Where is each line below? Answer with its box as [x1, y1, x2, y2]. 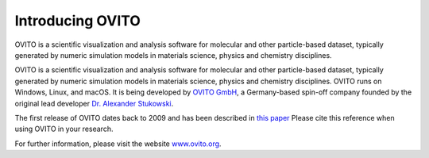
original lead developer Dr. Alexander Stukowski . [14, 98, 174, 108]
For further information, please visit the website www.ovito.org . [14, 139, 222, 148]
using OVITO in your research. [14, 124, 114, 134]
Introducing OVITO [14, 12, 141, 29]
